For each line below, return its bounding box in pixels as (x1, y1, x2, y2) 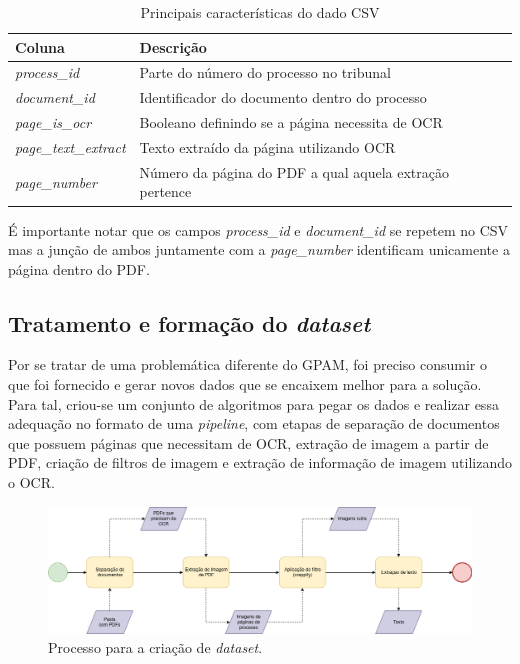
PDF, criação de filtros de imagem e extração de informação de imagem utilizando (8, 452, 512, 473)
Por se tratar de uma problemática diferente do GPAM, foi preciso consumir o (8, 354, 487, 375)
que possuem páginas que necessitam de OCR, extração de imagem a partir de (8, 432, 489, 453)
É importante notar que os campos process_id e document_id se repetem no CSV (8, 219, 509, 240)
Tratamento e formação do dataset (8, 307, 371, 338)
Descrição (139, 36, 207, 57)
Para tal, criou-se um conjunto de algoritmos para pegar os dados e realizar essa (8, 393, 499, 414)
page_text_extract (15, 136, 126, 157)
